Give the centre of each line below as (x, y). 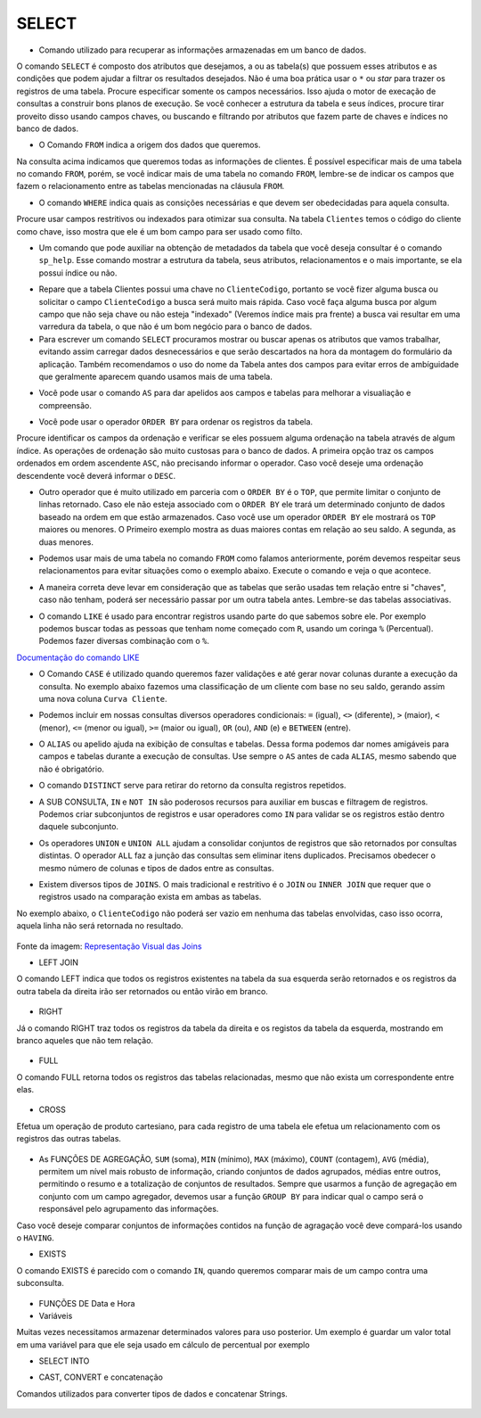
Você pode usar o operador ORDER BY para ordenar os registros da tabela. (176, 422)
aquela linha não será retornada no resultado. (100, 926)
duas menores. (66, 542)
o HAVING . (35, 1237)
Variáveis (56, 1315)
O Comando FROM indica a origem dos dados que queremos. (150, 145)
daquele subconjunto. (79, 827)
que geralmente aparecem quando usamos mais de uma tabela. (156, 376)
